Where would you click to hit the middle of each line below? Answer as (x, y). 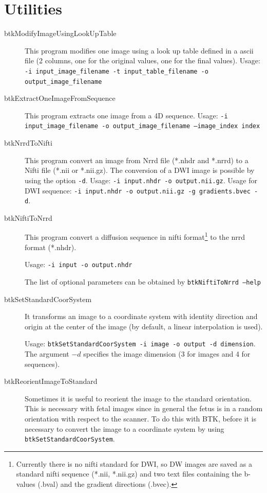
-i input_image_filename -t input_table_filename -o (117, 71)
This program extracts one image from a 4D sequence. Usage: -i (126, 115)
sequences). (42, 364)
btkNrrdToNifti (28, 143)
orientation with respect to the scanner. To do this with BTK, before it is (140, 419)
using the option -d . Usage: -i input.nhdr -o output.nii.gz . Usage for (141, 180)
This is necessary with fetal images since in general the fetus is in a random (144, 408)
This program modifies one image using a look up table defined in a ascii (139, 50)
